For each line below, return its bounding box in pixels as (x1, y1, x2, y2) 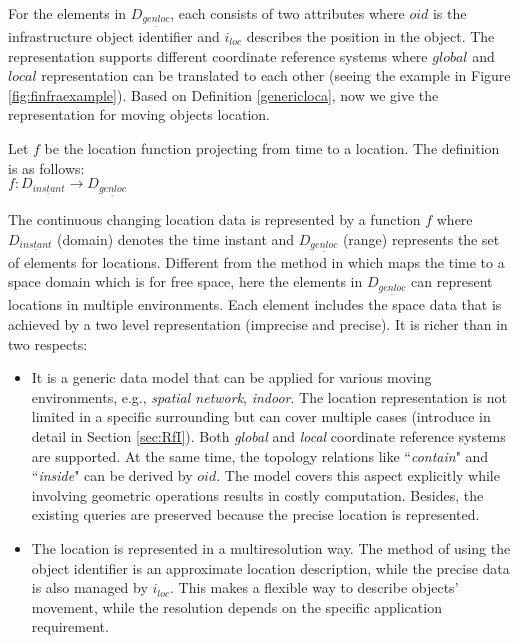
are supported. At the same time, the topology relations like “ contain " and (31, 445, 489, 466)
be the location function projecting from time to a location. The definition (44, 137, 500, 158)
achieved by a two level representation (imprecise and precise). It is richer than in (8, 314, 508, 334)
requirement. (31, 616, 109, 637)
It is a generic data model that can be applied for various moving (31, 367, 432, 388)
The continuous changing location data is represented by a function (8, 209, 421, 230)
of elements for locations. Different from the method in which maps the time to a (8, 251, 505, 272)
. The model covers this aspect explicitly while (216, 465, 500, 486)
